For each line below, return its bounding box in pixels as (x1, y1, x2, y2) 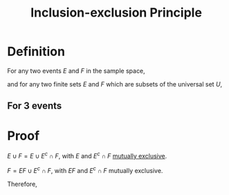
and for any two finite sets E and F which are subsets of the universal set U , (7, 80, 223, 88)
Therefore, (7, 180, 38, 188)
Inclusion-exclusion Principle (30, 5, 203, 21)
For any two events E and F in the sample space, (7, 66, 145, 75)
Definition (7, 44, 66, 59)
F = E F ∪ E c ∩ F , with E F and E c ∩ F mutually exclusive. (7, 165, 163, 174)
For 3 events (7, 100, 62, 112)
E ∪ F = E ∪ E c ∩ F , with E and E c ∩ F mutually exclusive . (7, 151, 167, 160)
